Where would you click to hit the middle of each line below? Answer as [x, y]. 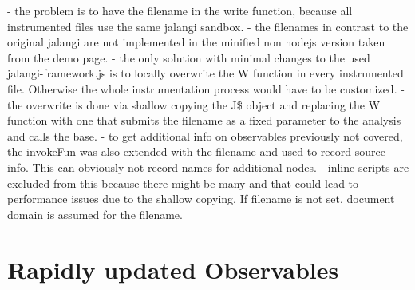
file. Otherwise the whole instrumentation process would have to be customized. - [206, 88]
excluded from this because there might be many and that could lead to [183, 183]
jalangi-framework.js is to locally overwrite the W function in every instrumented [206, 73]
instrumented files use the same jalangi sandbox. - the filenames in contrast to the [208, 26]
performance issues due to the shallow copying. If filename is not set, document [201, 199]
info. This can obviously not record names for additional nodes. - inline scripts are [208, 167]
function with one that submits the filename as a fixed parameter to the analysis [204, 120]
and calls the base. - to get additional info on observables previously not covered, [205, 135]
